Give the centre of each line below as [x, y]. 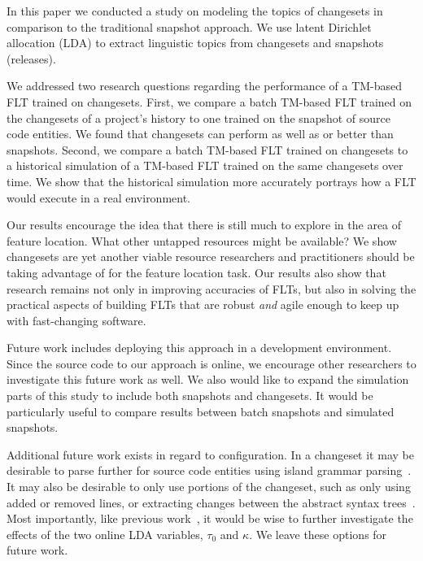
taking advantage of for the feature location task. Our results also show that [196, 272]
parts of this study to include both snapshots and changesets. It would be [190, 396]
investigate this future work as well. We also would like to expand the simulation [208, 379]
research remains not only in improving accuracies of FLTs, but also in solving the [211, 288]
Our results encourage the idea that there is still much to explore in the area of [204, 225]
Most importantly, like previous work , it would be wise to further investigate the [210, 518]
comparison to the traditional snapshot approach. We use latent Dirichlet [189, 26]
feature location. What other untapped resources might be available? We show [202, 240]
